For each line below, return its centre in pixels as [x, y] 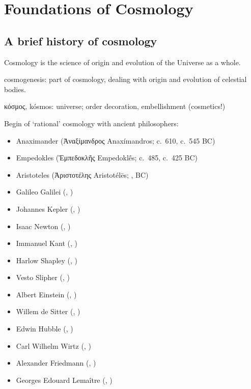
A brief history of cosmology [81, 40]
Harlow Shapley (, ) [47, 260]
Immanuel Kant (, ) [47, 243]
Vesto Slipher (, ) [43, 277]
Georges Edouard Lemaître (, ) [64, 380]
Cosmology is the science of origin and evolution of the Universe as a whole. [122, 62]
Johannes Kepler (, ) [48, 209]
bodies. [15, 89]
